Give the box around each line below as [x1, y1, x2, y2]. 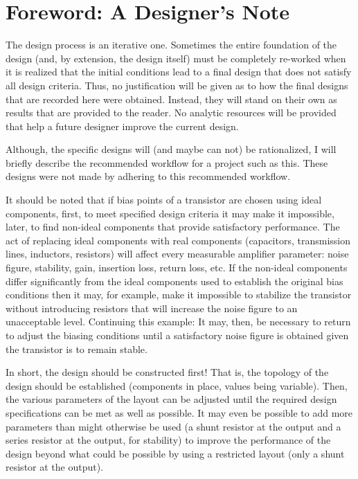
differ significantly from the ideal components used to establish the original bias [6, 273, 343, 288]
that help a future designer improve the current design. [6, 118, 239, 133]
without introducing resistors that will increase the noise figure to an [6, 300, 298, 315]
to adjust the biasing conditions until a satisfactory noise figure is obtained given [6, 328, 349, 342]
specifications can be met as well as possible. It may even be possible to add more [6, 405, 353, 419]
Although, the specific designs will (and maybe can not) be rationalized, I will [6, 142, 337, 156]
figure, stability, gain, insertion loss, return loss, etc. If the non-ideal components [6, 260, 348, 275]
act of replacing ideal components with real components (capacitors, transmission [6, 233, 350, 247]
